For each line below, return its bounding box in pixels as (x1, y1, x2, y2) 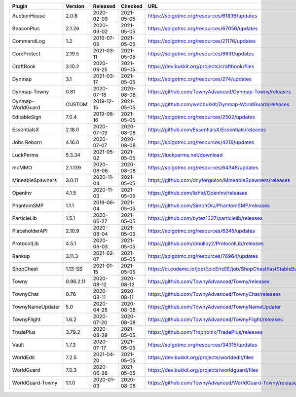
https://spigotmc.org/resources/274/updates (148, 76, 252, 82)
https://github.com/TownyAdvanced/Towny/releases (148, 278, 270, 285)
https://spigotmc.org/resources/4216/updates (148, 139, 254, 146)
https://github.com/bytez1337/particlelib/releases (148, 215, 263, 222)
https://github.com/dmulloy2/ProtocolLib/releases (148, 240, 264, 247)
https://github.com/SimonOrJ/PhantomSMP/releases (148, 202, 270, 209)
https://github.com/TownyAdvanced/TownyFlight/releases (148, 316, 283, 323)
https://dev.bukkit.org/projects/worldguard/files (148, 367, 259, 373)
